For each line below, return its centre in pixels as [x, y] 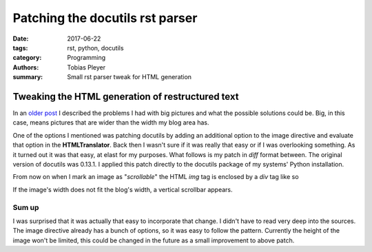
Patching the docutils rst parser [105, 18]
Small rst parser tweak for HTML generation [130, 77]
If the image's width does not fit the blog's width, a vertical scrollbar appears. [123, 189]
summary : [28, 77]
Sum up [26, 207]
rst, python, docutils [95, 48]
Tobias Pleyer [86, 67]
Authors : [26, 67]
